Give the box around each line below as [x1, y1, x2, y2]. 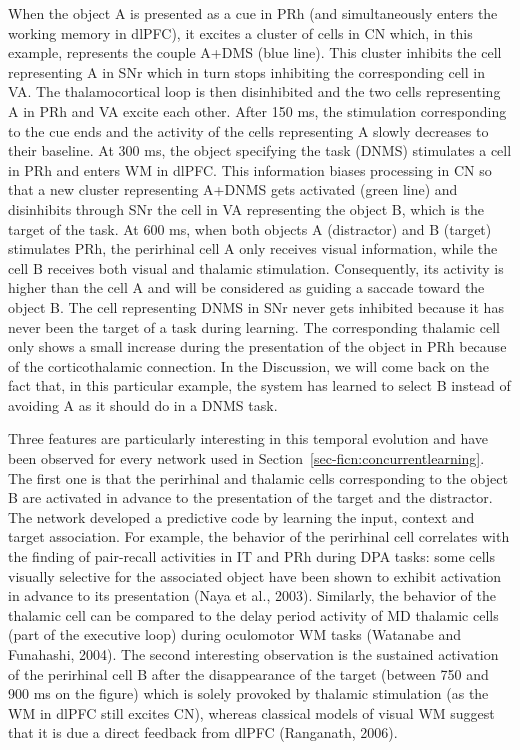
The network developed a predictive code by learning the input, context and [8, 506, 475, 527]
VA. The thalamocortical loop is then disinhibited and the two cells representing [8, 81, 501, 102]
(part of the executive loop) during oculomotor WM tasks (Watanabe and [8, 624, 461, 645]
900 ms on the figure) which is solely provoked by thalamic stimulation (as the [8, 683, 489, 704]
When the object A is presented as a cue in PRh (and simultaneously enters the [8, 3, 498, 23]
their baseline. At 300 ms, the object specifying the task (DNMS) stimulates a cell [8, 140, 512, 161]
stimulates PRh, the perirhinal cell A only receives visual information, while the [8, 238, 498, 259]
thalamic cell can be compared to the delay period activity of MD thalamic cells [8, 604, 499, 625]
